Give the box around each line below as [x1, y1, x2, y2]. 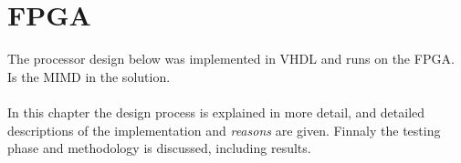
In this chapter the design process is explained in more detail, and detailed [7, 102, 425, 121]
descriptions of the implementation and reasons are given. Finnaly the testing [7, 120, 441, 139]
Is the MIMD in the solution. [7, 66, 171, 86]
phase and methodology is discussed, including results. [7, 138, 311, 158]
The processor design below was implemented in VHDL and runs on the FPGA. [7, 49, 455, 68]
